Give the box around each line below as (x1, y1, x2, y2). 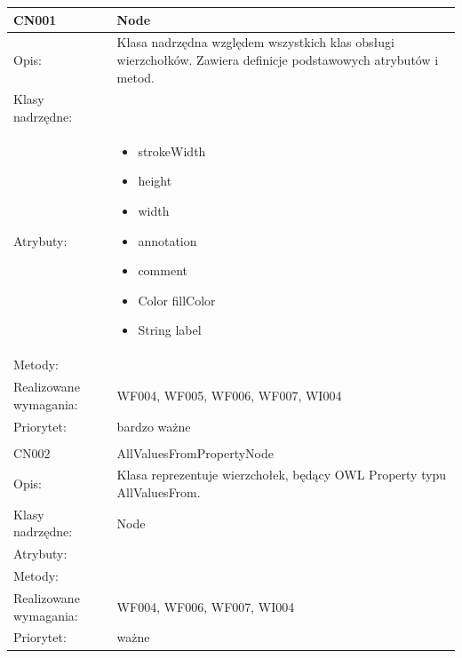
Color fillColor (138, 290, 216, 309)
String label (138, 321, 202, 339)
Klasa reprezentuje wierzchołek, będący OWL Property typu (116, 465, 447, 484)
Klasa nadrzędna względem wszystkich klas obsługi (116, 33, 394, 52)
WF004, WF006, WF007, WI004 (116, 597, 295, 615)
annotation (138, 231, 197, 250)
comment (138, 261, 188, 280)
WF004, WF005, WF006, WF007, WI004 (116, 385, 342, 404)
